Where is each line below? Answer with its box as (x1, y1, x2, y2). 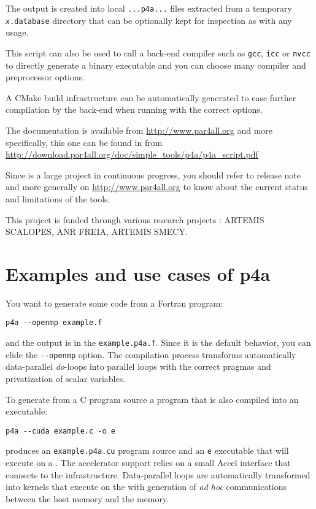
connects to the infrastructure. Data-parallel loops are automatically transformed (6, 468, 310, 481)
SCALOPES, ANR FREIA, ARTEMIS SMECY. (6, 225, 188, 238)
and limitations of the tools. (6, 192, 110, 205)
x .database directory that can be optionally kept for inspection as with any (6, 13, 292, 26)
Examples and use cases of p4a (6, 261, 271, 286)
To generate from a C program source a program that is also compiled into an (6, 392, 299, 405)
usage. (6, 26, 29, 39)
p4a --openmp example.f (6, 318, 102, 327)
